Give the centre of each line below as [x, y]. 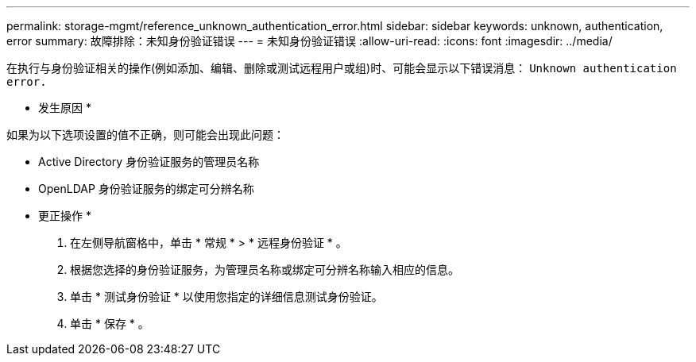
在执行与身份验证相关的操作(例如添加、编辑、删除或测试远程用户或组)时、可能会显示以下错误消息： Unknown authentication [342, 68]
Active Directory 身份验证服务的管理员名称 [149, 162]
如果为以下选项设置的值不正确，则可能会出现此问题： [145, 135]
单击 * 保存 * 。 [110, 323]
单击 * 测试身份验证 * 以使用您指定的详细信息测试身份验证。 [226, 297]
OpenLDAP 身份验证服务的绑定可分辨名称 [146, 189]
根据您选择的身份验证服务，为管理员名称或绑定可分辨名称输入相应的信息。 [265, 270]
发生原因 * [65, 108]
